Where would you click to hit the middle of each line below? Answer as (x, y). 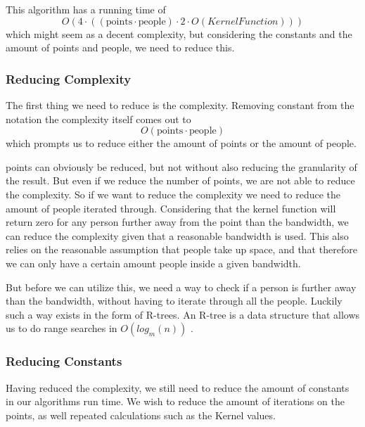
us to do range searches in (62, 328)
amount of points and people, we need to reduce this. (120, 47)
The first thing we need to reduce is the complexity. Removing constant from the (180, 105)
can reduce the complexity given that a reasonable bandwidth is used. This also (177, 235)
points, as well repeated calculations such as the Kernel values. (141, 415)
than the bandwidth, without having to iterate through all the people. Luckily (174, 301)
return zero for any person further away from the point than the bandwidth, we (177, 222)
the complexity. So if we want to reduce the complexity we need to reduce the (173, 194)
